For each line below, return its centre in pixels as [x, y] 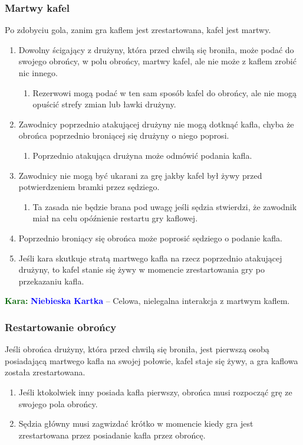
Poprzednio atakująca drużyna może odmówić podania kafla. [142, 155]
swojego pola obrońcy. [58, 403]
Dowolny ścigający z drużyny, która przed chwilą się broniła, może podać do [156, 49]
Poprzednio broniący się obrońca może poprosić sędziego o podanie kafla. [150, 238]
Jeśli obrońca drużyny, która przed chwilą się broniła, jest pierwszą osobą [137, 349]
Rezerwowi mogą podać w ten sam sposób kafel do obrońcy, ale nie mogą [164, 92]
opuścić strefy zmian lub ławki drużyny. [104, 104]
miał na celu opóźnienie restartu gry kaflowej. [115, 218]
